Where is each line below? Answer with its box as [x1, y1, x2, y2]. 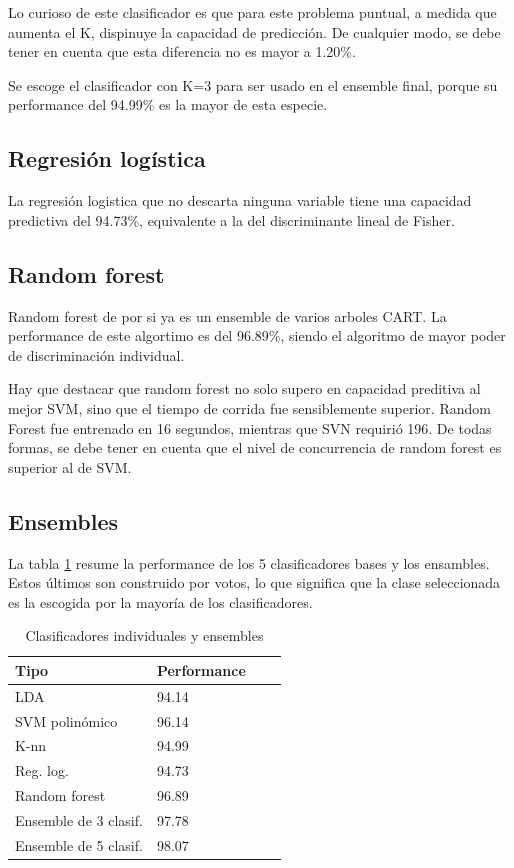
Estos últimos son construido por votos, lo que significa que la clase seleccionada [8, 572, 501, 593]
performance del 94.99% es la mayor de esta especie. [8, 94, 328, 115]
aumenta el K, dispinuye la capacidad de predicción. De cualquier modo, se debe [8, 21, 501, 42]
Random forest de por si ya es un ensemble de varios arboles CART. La [8, 305, 447, 326]
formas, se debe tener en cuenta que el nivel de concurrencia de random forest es [8, 437, 502, 458]
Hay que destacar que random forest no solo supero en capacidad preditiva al [8, 378, 481, 399]
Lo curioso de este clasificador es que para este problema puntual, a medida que [8, 2, 497, 22]
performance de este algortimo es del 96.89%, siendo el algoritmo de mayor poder [8, 325, 506, 346]
